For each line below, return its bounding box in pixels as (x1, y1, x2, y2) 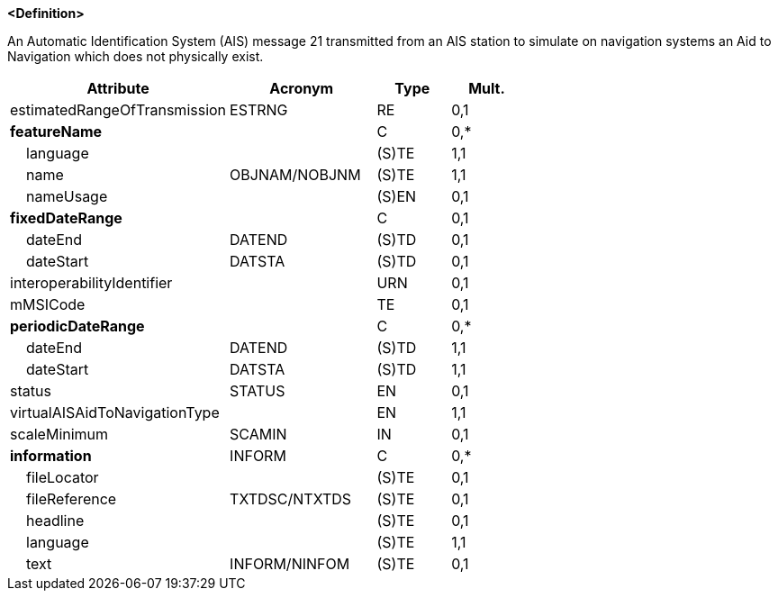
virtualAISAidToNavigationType (10, 403, 220, 421)
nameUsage (26, 187, 108, 205)
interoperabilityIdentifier (10, 274, 173, 292)
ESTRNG (230, 101, 288, 119)
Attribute (86, 79, 149, 97)
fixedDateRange (10, 209, 122, 227)
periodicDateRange (10, 317, 145, 335)
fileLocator (26, 468, 99, 486)
